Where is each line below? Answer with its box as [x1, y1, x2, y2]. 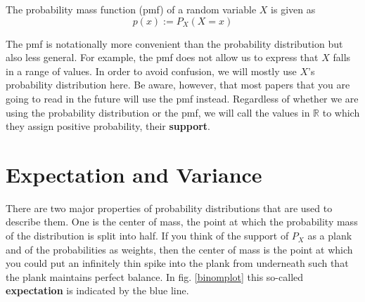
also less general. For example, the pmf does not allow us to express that [6, 50, 319, 65]
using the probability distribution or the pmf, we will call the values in [6, 105, 310, 119]
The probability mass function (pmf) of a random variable [6, 2, 257, 16]
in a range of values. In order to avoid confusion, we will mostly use [6, 63, 297, 78]
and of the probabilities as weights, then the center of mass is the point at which [6, 242, 353, 256]
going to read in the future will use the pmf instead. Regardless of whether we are [6, 91, 359, 105]
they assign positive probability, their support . [6, 119, 211, 133]
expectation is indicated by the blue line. [6, 283, 189, 298]
